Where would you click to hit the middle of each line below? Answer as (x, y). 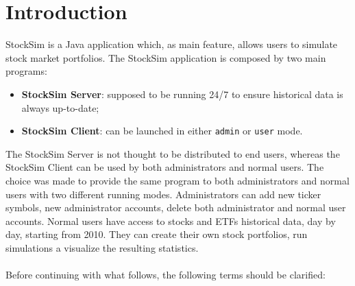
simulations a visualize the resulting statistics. (102, 247)
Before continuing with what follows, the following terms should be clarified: (166, 275)
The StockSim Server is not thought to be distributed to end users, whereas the (173, 153)
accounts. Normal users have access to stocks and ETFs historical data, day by (171, 221)
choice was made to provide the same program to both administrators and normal (177, 180)
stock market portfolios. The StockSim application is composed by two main (166, 57)
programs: (26, 71)
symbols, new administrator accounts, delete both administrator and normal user (176, 207)
